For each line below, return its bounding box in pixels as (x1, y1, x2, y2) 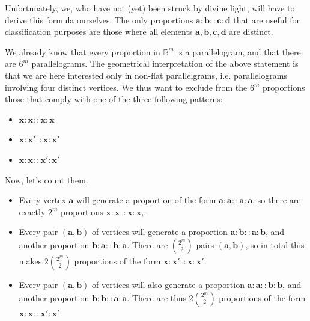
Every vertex (19, 194, 66, 206)
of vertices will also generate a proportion (92, 278, 245, 290)
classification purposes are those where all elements (5, 25, 193, 38)
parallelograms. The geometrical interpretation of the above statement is (31, 57, 299, 70)
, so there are (252, 194, 301, 206)
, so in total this (245, 238, 305, 251)
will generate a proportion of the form (76, 194, 216, 206)
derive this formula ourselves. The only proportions (5, 13, 193, 26)
